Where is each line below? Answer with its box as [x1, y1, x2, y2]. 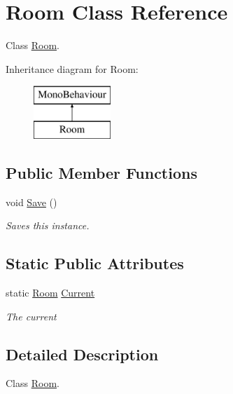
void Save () [6, 194, 57, 209]
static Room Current [6, 285, 95, 300]
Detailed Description [6, 343, 159, 365]
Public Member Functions [6, 161, 197, 183]
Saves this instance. [6, 218, 90, 233]
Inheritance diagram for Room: [6, 61, 139, 76]
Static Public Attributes [6, 252, 184, 274]
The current [6, 308, 57, 323]
